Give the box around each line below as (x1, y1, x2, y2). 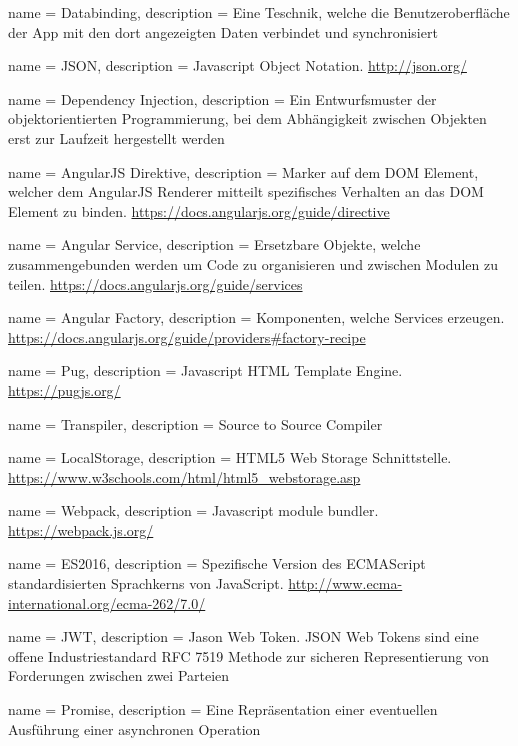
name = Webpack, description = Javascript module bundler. (8, 500, 379, 521)
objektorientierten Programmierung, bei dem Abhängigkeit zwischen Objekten (8, 108, 487, 129)
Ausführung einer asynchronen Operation (8, 718, 261, 739)
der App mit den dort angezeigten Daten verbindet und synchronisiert (8, 21, 438, 42)
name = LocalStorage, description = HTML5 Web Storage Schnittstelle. (8, 447, 452, 468)
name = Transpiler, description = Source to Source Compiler (8, 413, 383, 434)
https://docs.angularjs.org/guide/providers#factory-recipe (8, 326, 366, 347)
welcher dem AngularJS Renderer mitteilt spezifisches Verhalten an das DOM (8, 181, 484, 202)
